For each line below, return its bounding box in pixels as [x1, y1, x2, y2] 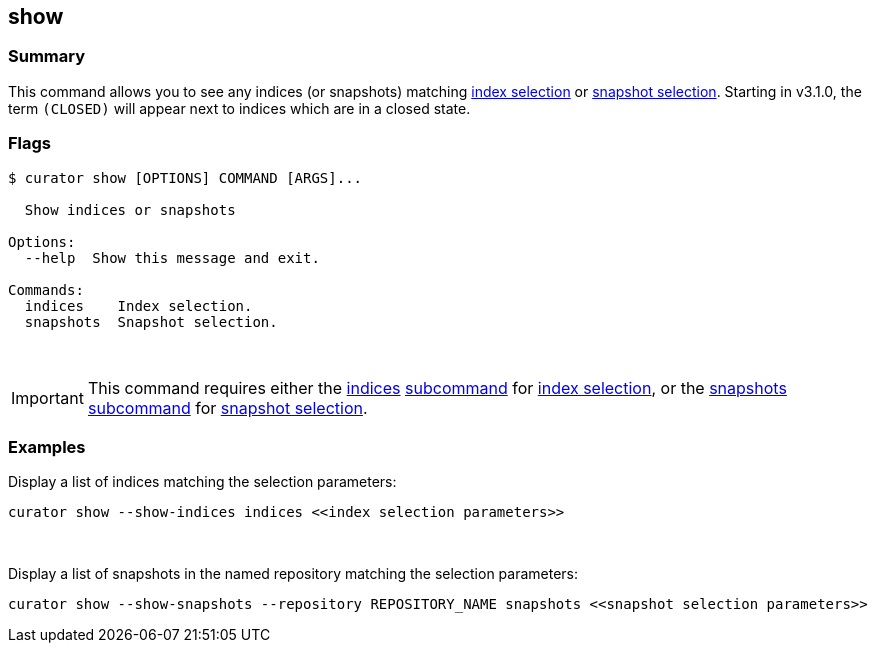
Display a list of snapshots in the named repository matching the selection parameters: [8, 565, 579, 583]
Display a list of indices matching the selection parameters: [8, 473, 397, 491]
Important [11, 387, 84, 408]
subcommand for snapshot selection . [87, 397, 368, 418]
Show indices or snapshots [24, 201, 236, 218]
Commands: [8, 281, 84, 298]
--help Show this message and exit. [24, 249, 320, 266]
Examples [8, 436, 86, 457]
